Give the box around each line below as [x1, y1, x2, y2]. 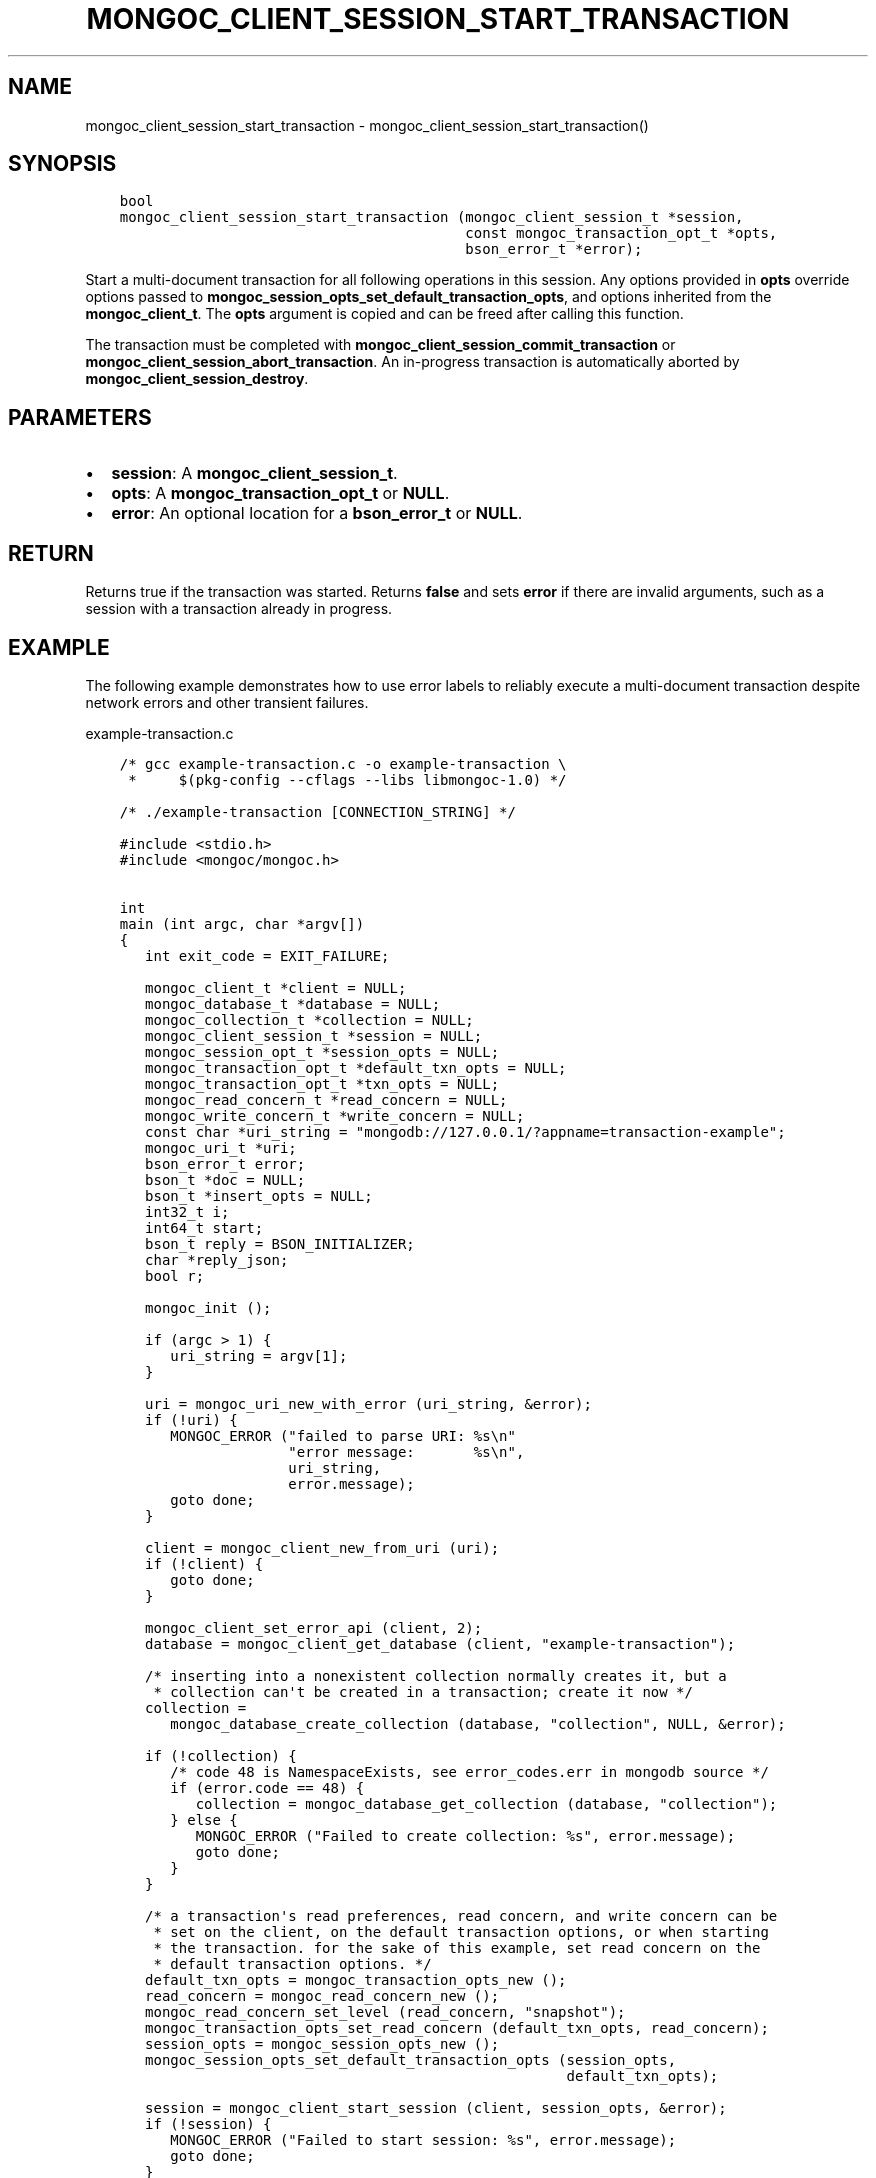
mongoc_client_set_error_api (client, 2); [145, 1619, 483, 1636]
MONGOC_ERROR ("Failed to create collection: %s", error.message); [195, 1827, 736, 1844]
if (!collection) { [145, 1747, 297, 1764]
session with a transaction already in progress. [85, 600, 393, 618]
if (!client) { [145, 1555, 264, 1572]
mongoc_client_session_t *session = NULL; [145, 1027, 483, 1044]
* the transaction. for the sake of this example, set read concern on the [153, 1939, 761, 1956]
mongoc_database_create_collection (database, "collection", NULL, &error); [170, 1715, 786, 1732]
